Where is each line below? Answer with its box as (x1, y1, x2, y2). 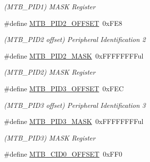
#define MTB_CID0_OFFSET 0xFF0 (4, 149, 123, 159)
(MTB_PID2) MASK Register (4, 67, 96, 77)
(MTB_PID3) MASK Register (4, 132, 96, 142)
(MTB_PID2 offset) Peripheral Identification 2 (4, 34, 146, 44)
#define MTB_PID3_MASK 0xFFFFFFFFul (4, 116, 144, 126)
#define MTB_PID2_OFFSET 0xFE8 (4, 18, 122, 28)
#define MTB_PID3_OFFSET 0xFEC (4, 83, 124, 93)
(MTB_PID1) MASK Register (4, 1, 96, 11)
